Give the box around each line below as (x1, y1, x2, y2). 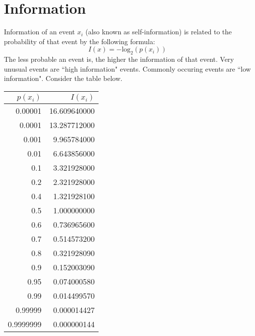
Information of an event (4, 26, 75, 37)
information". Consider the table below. (4, 73, 123, 83)
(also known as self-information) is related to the (85, 26, 232, 37)
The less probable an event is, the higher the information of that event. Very (4, 54, 234, 64)
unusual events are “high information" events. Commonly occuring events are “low (4, 63, 251, 74)
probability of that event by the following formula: (4, 36, 155, 46)
